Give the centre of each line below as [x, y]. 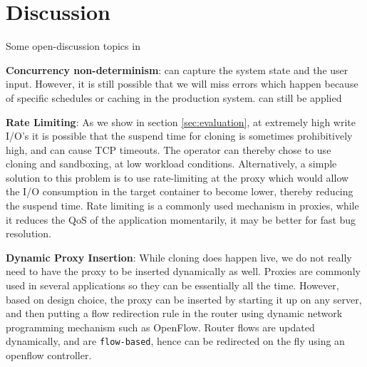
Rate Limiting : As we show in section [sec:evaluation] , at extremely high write [181, 122]
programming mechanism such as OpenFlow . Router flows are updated [160, 327]
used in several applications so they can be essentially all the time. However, [172, 285]
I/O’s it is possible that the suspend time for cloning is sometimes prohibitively [179, 136]
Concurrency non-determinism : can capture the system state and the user [177, 69]
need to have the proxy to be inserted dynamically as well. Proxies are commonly [183, 271]
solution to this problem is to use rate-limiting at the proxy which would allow [177, 177]
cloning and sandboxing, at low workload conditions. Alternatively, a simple [171, 164]
